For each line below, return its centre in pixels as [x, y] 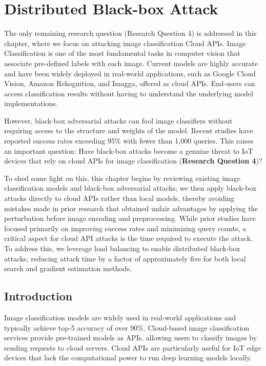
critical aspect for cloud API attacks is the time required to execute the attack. [129, 238]
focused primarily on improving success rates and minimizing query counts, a [125, 228]
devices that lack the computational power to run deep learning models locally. [128, 358]
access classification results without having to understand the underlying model [129, 93]
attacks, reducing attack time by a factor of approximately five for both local [125, 258]
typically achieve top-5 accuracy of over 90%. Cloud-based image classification [127, 327]
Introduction [38, 296]
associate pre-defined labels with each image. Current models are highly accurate [131, 63]
